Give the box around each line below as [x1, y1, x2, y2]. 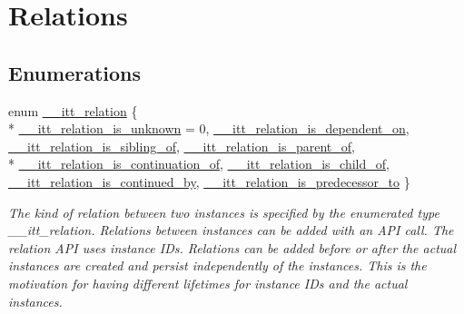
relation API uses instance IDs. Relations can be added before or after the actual [8, 238, 457, 257]
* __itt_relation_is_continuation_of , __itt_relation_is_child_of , [8, 154, 390, 173]
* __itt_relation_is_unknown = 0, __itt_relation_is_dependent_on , [8, 119, 410, 138]
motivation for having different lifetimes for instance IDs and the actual [8, 273, 408, 292]
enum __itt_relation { [8, 101, 138, 120]
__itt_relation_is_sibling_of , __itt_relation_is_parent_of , [8, 136, 355, 155]
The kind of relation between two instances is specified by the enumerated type [8, 202, 439, 221]
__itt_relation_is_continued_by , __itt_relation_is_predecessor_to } [8, 172, 410, 191]
